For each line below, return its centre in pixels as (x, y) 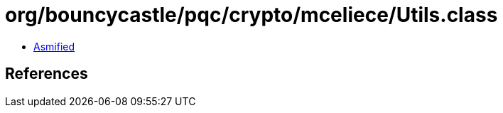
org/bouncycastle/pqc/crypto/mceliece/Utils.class (251, 15)
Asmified (54, 46)
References (47, 74)
